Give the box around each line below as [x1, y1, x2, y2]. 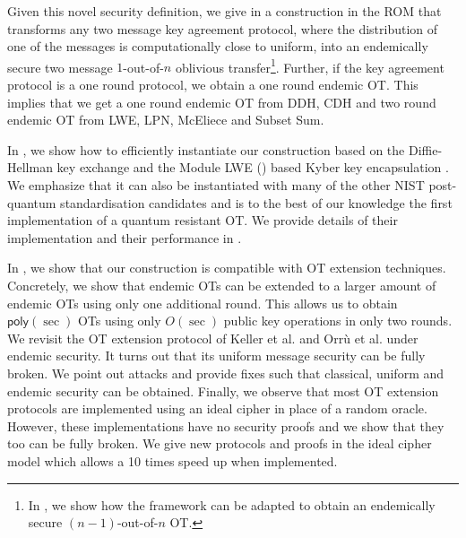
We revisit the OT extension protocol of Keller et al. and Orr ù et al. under [7, 328, 419, 347]
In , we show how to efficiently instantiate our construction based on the [7, 140, 405, 159]
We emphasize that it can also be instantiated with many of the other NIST [7, 176, 425, 194]
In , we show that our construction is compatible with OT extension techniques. [7, 258, 446, 277]
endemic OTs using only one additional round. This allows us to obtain [7, 293, 398, 312]
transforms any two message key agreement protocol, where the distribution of [7, 19, 438, 38]
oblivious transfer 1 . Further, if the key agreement [175, 55, 444, 76]
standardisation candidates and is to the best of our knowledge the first [60, 193, 453, 212]
